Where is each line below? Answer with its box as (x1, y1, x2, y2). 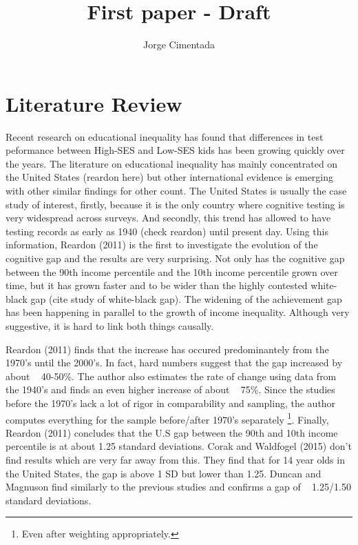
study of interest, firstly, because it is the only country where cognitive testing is (6, 197, 345, 211)
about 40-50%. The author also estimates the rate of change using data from (6, 368, 337, 383)
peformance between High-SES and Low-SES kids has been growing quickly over (6, 143, 345, 157)
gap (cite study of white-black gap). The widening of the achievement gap (30, 291, 342, 306)
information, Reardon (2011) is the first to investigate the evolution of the (6, 237, 318, 252)
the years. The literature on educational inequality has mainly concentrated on (6, 156, 338, 170)
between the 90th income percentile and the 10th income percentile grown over (6, 264, 338, 279)
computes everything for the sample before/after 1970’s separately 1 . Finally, (6, 410, 329, 426)
